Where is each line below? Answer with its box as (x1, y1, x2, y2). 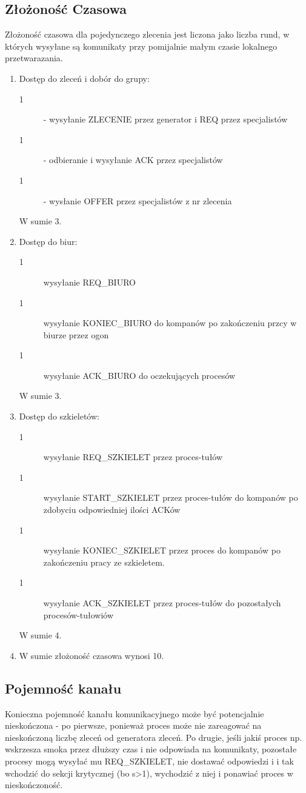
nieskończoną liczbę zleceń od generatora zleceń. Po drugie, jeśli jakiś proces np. (5, 731, 302, 743)
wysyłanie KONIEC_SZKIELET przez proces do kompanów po (43, 544, 281, 557)
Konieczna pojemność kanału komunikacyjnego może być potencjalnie (5, 707, 264, 720)
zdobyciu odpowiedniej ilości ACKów (43, 503, 181, 516)
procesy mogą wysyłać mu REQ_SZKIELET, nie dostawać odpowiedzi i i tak (5, 754, 294, 767)
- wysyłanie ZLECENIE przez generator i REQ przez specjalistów (43, 113, 288, 125)
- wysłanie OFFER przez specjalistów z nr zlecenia (43, 194, 232, 207)
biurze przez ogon (43, 328, 109, 341)
